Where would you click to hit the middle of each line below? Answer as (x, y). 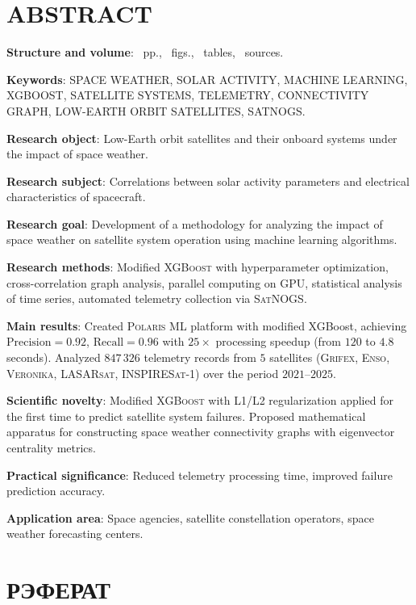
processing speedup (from (279, 341)
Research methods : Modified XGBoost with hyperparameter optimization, (198, 267)
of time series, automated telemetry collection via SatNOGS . (157, 298)
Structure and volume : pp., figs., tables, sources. (145, 52)
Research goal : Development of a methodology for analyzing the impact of (195, 223)
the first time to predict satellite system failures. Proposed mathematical (186, 416)
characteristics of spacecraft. (76, 197)
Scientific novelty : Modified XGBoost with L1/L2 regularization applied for (200, 400)
